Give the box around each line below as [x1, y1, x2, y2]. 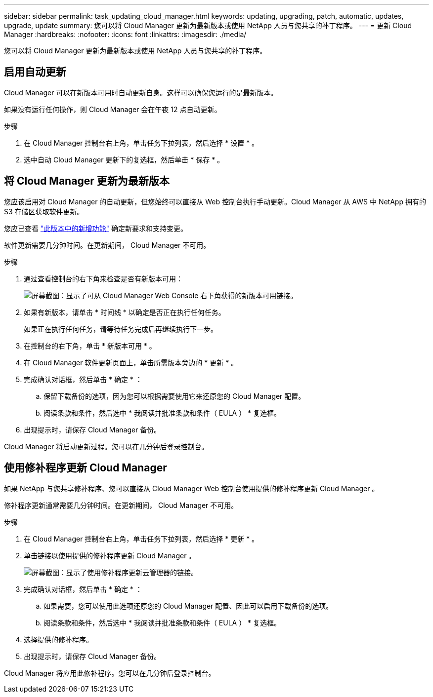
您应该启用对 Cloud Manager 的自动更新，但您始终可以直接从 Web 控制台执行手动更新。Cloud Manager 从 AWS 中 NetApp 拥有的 [4, 197, 426, 206]
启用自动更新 [4, 66, 66, 78]
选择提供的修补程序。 [24, 635, 93, 644]
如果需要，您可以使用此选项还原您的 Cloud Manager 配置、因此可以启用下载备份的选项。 [43, 601, 333, 610]
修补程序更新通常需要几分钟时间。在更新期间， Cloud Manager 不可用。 [4, 501, 238, 509]
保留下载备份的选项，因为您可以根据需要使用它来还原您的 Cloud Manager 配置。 [43, 391, 305, 400]
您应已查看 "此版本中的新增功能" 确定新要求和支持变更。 [4, 224, 187, 232]
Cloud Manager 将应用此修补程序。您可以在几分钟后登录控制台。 [4, 668, 216, 677]
